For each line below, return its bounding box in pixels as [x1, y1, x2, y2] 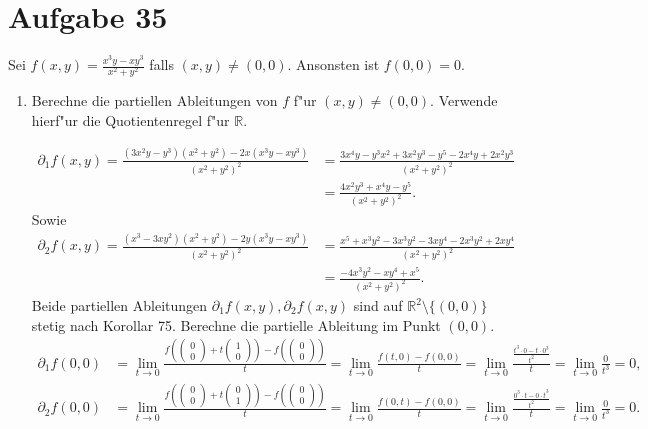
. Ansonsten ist [287, 54, 380, 75]
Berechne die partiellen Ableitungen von [31, 90, 278, 111]
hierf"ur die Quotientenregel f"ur [31, 109, 230, 130]
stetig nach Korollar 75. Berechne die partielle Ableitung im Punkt [31, 314, 441, 335]
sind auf [353, 295, 403, 316]
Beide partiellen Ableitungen [31, 295, 208, 316]
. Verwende [430, 90, 498, 111]
